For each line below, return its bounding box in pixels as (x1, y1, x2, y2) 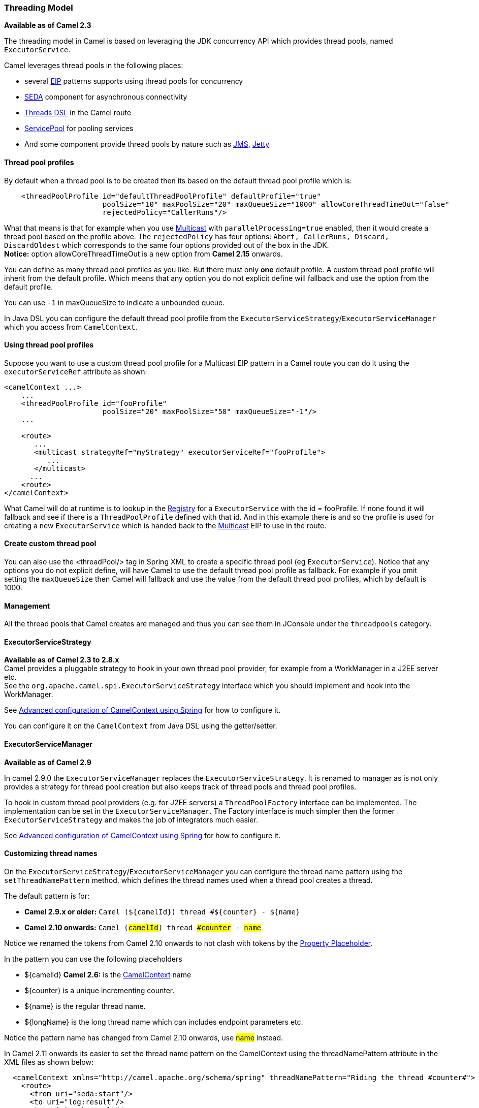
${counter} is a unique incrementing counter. (24, 986, 175, 995)
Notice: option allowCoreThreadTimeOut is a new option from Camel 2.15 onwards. (4, 249, 283, 258)
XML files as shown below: (4, 1057, 93, 1066)
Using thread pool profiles (4, 340, 94, 350)
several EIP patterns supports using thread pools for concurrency (24, 77, 243, 86)
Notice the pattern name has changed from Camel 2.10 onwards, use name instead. (4, 1033, 283, 1042)
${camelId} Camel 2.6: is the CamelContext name (24, 970, 191, 979)
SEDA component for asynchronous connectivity (24, 92, 187, 102)
